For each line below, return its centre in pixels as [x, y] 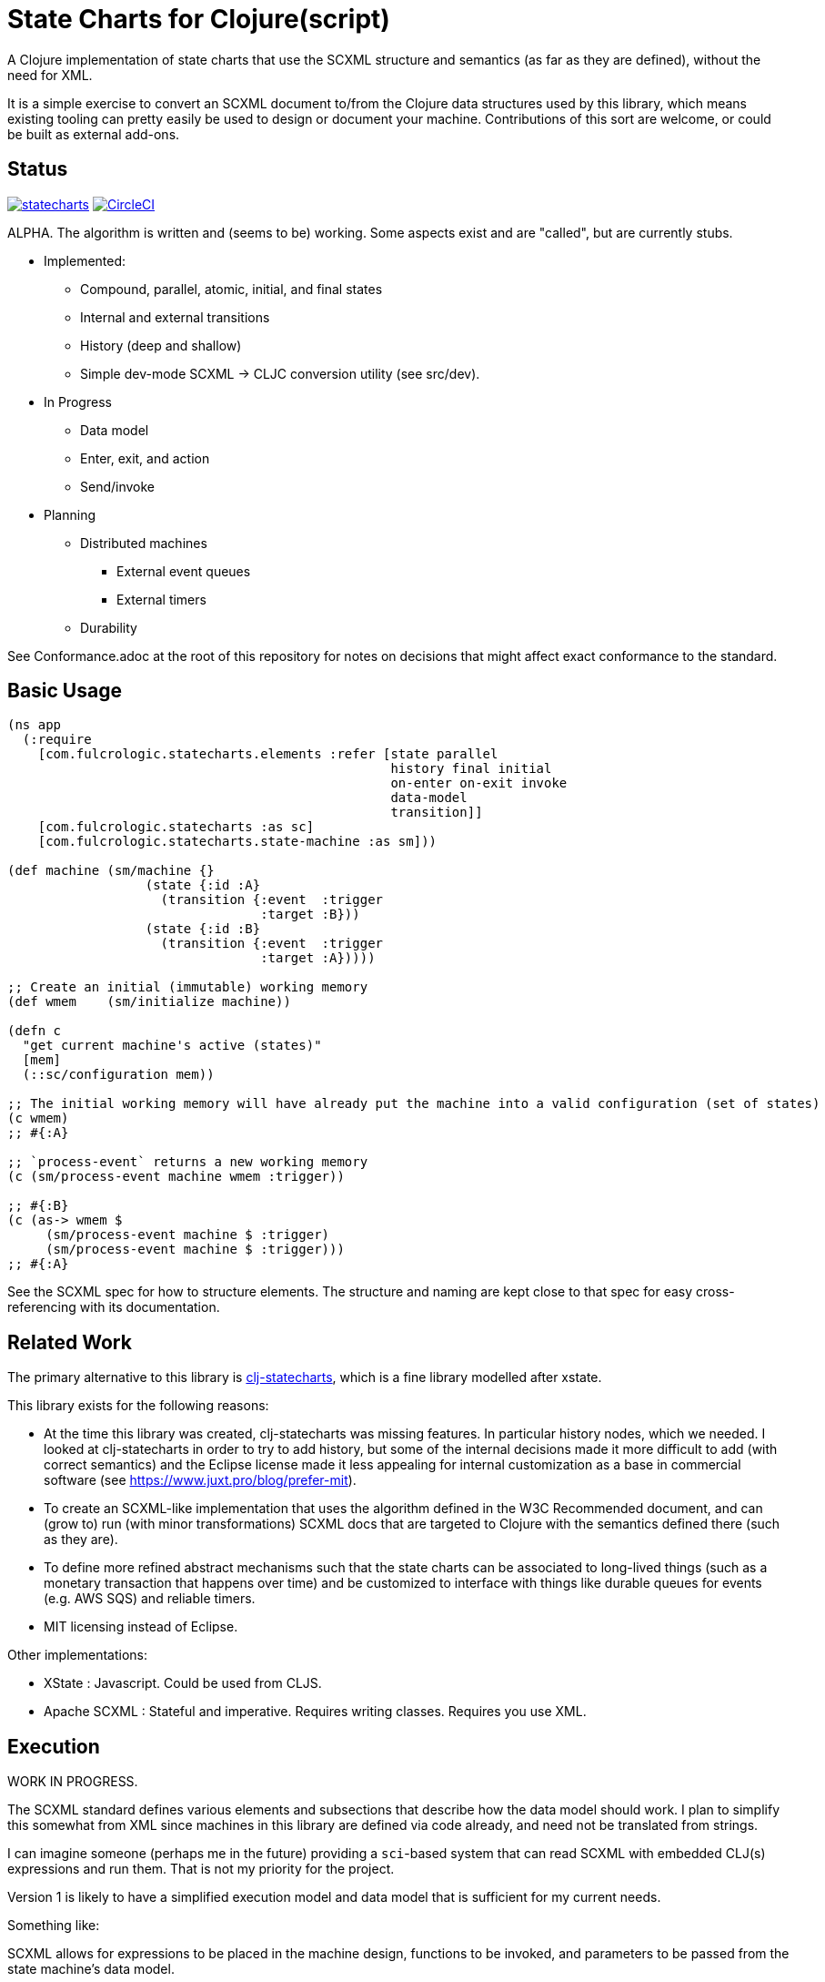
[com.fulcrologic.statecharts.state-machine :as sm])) [237, 842]
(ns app [35, 725]
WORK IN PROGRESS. [73, 1782]
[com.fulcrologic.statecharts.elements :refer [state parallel [268, 754]
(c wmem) [38, 1118]
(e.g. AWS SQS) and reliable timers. [150, 1599]
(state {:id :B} [203, 929]
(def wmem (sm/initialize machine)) [149, 1002]
